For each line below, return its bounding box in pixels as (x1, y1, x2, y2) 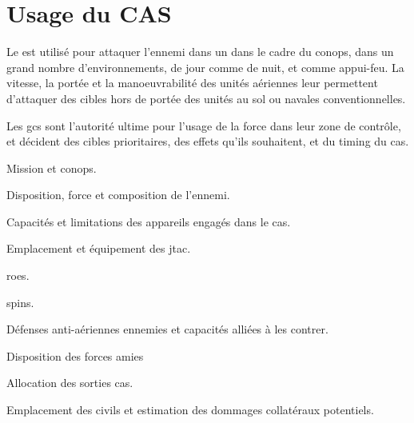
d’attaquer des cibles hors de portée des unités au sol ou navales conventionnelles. (6, 90, 406, 106)
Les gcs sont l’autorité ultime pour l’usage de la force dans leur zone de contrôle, (6, 117, 401, 134)
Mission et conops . (6, 159, 97, 176)
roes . (6, 267, 30, 284)
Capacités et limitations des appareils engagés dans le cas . (6, 213, 291, 229)
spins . (6, 293, 34, 310)
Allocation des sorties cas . (6, 374, 133, 391)
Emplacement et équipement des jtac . (6, 240, 191, 257)
